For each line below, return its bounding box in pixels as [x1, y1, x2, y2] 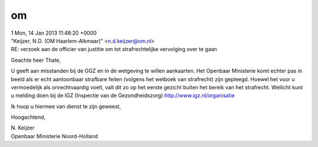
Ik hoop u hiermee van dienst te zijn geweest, [11, 103, 121, 110]
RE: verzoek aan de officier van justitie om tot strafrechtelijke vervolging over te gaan [11, 46, 217, 53]
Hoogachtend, [11, 113, 46, 121]
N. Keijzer [11, 124, 35, 132]
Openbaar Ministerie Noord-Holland [11, 132, 98, 139]
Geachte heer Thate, [11, 56, 61, 64]
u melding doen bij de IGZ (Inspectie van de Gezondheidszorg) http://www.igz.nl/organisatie [11, 92, 235, 99]
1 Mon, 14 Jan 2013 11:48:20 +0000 [11, 29, 97, 36]
